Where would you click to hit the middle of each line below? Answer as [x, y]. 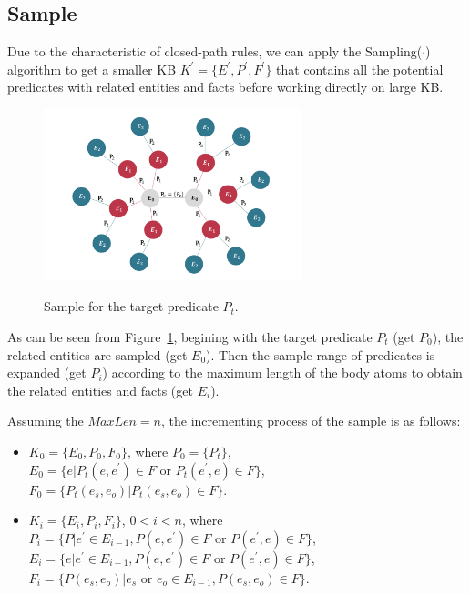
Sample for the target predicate [131, 306]
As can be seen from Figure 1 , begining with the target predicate [190, 336]
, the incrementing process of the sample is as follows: [311, 421]
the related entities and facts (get [100, 390]
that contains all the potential [360, 69]
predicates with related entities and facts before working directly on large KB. [225, 87]
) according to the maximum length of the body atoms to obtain [282, 373]
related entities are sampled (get [97, 354]
